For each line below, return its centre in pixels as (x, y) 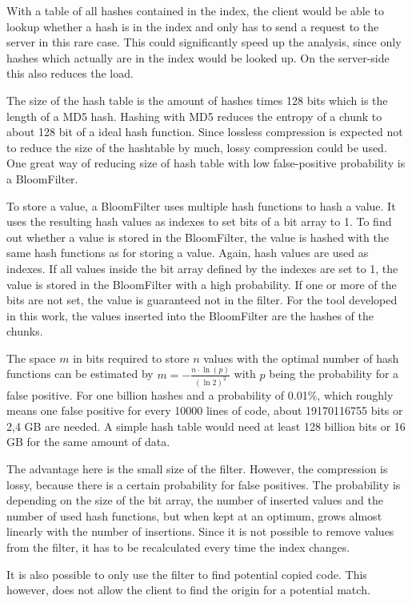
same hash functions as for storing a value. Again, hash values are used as (188, 253)
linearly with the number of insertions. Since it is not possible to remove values (200, 531)
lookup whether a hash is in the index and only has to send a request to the (193, 26)
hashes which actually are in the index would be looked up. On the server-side (198, 57)
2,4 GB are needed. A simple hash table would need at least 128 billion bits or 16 (206, 426)
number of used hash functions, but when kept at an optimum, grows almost (194, 515)
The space (31, 358)
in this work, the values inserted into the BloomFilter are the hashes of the (190, 315)
